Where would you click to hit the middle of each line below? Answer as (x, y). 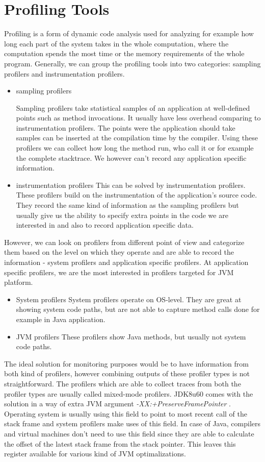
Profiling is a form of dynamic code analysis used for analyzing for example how (129, 33)
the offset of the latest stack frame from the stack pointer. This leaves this (120, 443)
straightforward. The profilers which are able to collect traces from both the (123, 383)
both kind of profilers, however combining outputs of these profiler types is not (127, 373)
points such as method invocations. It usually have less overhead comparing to (138, 118)
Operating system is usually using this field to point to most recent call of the (126, 413)
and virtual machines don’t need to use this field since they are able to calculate (129, 433)
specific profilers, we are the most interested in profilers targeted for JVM (119, 272)
